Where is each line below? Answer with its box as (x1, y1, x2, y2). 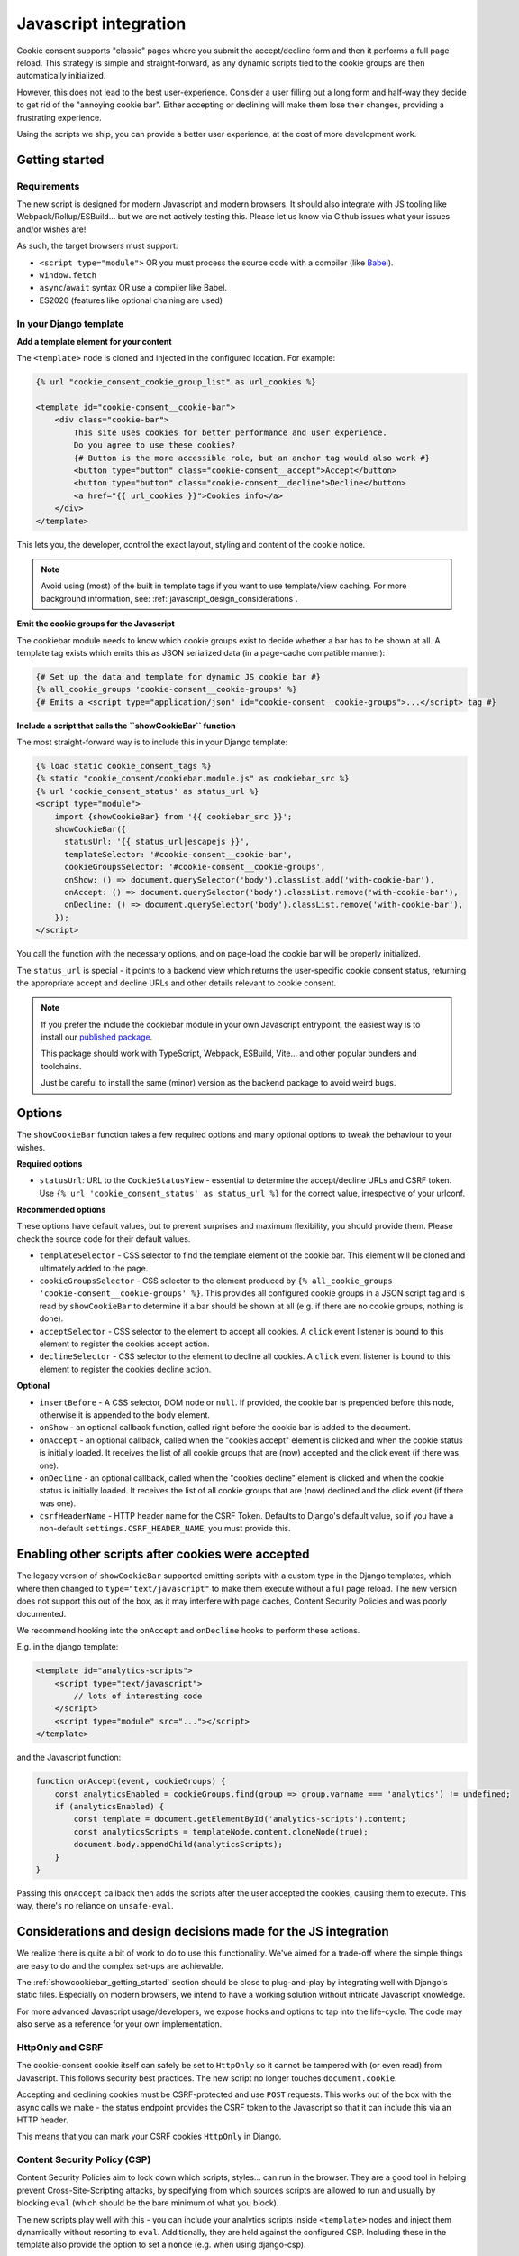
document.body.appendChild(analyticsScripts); (73, 1839, 283, 1850)
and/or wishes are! (16, 224, 86, 235)
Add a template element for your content (16, 336, 172, 347)
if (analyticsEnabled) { (54, 1801, 165, 1812)
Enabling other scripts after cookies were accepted (16, 1547, 310, 1562)
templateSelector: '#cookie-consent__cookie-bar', (64, 849, 293, 859)
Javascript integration (16, 14, 187, 33)
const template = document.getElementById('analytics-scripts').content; (73, 1814, 407, 1825)
